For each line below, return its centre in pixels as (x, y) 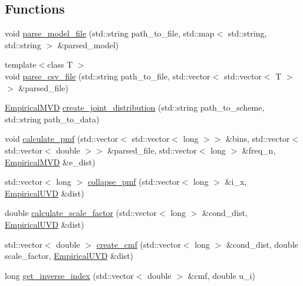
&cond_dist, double (262, 244)
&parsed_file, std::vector (152, 150)
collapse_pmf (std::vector (134, 182)
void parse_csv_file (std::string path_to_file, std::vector (108, 76)
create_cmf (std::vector (139, 244)
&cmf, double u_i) (221, 275)
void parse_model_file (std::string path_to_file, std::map (110, 33)
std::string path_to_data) (52, 119)
